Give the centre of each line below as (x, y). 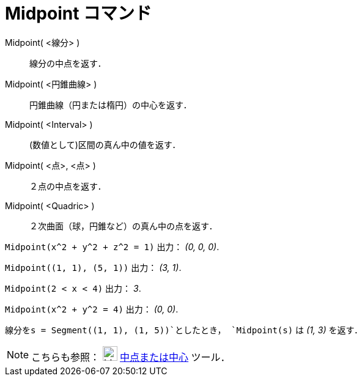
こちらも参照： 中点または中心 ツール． (131, 357)
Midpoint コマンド (79, 13)
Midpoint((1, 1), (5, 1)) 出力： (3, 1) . (93, 267)
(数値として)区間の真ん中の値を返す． (105, 144)
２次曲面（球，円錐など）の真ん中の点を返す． (124, 226)
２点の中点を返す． (68, 186)
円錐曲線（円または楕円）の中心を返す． (111, 105)
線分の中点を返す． (68, 63)
